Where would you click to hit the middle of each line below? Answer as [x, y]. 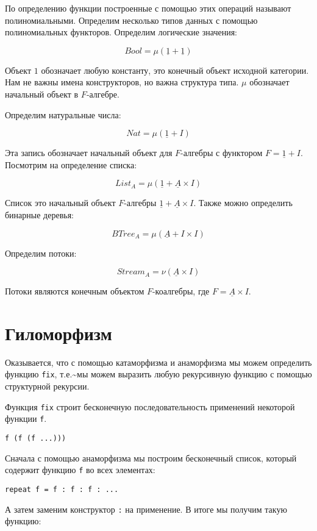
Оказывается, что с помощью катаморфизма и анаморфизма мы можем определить [158, 362]
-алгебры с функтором [222, 153]
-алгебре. [103, 94]
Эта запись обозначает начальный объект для [89, 153]
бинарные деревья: [39, 214]
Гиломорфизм [59, 333]
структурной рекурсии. [47, 386]
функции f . [26, 419]
